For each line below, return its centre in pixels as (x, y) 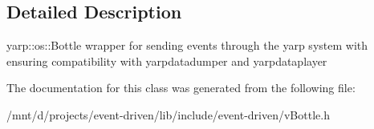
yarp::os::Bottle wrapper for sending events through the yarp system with (187, 45)
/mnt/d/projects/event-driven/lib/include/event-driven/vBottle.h (168, 114)
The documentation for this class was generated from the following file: (181, 88)
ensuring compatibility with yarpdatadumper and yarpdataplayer (167, 60)
